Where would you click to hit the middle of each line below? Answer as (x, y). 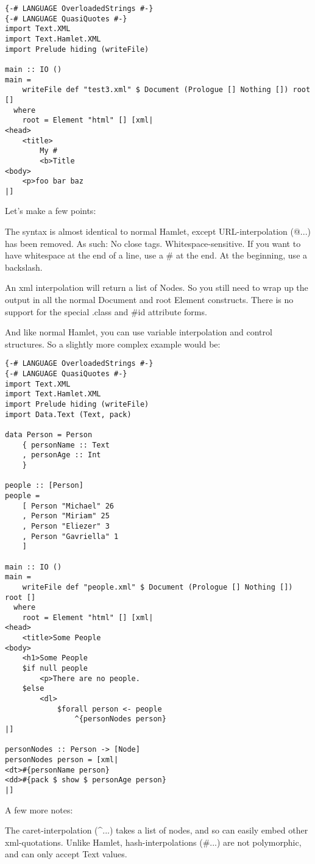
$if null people (55, 669)
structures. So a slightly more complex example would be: (113, 344)
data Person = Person (49, 435)
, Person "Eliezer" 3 (66, 526)
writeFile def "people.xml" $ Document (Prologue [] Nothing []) (157, 587)
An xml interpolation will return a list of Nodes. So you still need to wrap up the (157, 287)
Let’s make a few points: (51, 211)
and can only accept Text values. (66, 854)
